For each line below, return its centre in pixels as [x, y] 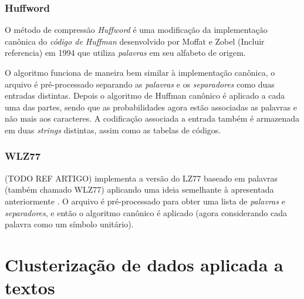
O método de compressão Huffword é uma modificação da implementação [136, 30]
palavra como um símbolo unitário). [69, 224]
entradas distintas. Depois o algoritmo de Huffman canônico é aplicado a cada [145, 95]
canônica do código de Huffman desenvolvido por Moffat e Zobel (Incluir [135, 41]
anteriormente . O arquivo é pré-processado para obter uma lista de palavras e [145, 201]
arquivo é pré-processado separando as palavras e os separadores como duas [140, 84]
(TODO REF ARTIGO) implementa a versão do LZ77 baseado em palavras [141, 178]
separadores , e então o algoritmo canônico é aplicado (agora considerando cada [146, 212]
